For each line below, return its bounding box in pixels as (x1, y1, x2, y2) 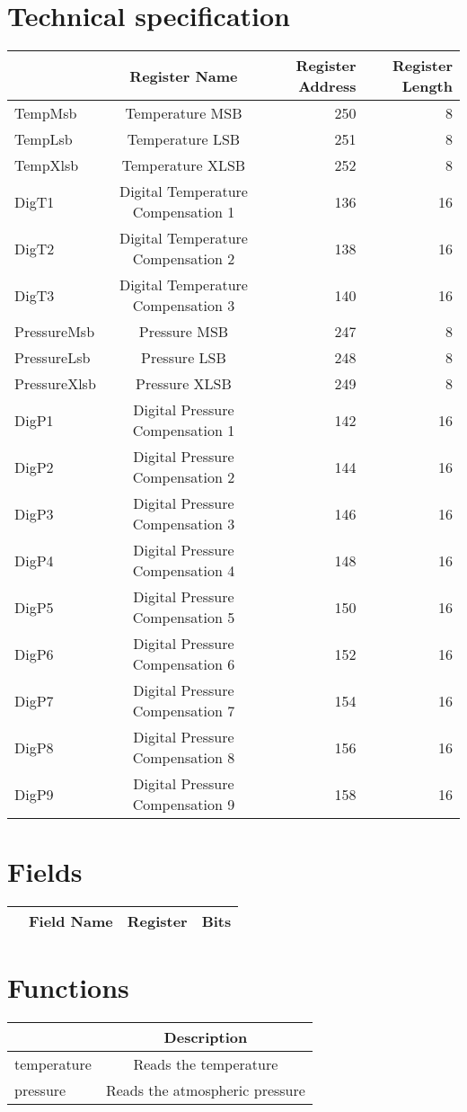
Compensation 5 (132, 607, 235, 628)
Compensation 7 (132, 700, 235, 722)
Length (401, 76, 453, 97)
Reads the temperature (133, 1054, 278, 1075)
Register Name (129, 65, 238, 86)
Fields (7, 853, 83, 890)
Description (163, 1027, 248, 1048)
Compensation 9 (132, 794, 235, 815)
